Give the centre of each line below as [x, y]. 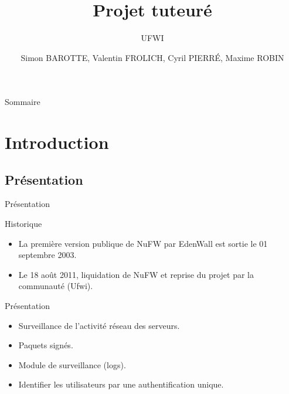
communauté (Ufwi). [56, 286]
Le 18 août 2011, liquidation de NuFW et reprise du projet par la [136, 274]
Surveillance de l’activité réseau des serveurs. [99, 325]
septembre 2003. [47, 255]
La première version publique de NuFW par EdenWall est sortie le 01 [143, 243]
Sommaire [23, 102]
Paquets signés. [46, 345]
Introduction [57, 142]
